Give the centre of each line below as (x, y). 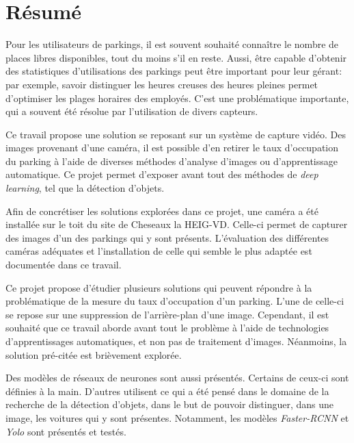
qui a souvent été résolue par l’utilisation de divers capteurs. (132, 111)
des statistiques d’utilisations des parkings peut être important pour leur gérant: (174, 71)
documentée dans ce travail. (64, 265)
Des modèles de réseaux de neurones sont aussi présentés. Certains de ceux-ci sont (177, 378)
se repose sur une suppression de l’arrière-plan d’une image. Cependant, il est (167, 314)
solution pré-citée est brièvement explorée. (94, 354)
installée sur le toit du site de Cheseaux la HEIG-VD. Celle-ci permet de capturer (177, 224)
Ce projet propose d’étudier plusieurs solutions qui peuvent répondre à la (159, 287)
